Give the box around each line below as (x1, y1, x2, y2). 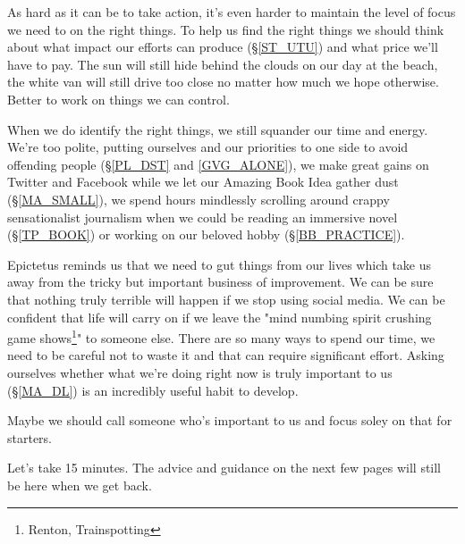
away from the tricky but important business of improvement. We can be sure (7, 272, 434, 291)
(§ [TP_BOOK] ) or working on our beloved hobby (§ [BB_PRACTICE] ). (7, 225, 405, 244)
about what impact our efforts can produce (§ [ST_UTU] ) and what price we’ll (7, 38, 438, 56)
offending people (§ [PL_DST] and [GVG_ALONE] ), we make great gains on (7, 155, 429, 173)
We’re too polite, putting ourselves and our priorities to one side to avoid (7, 138, 409, 156)
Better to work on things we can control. (7, 89, 230, 108)
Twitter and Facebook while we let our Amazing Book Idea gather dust (7, 172, 399, 191)
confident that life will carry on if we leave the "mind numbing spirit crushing (7, 307, 432, 326)
